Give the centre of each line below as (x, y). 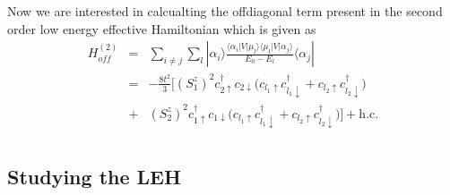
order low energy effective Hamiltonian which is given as (162, 28)
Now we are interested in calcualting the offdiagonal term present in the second (225, 11)
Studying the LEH (94, 176)
